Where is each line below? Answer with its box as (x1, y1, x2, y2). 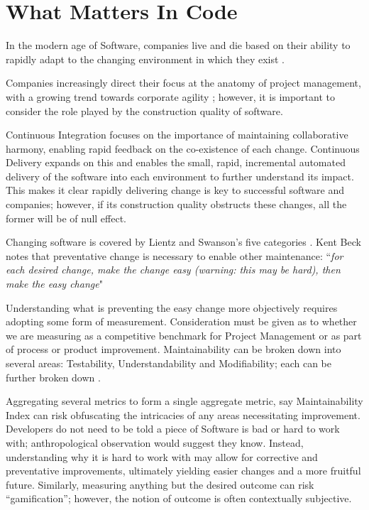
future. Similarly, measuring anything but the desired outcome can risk (6, 477, 314, 492)
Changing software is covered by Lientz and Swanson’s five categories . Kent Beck (6, 234, 361, 249)
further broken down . (6, 369, 101, 384)
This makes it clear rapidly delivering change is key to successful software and (6, 183, 345, 197)
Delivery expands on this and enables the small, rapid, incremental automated (6, 155, 346, 170)
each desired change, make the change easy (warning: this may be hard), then (6, 262, 341, 277)
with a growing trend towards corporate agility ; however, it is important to (6, 89, 335, 104)
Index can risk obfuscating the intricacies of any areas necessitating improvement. (6, 407, 360, 422)
